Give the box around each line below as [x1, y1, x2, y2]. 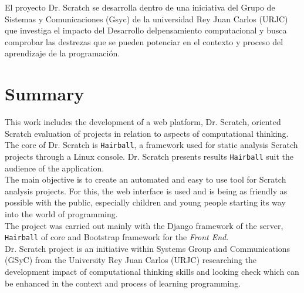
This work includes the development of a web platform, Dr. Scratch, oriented [5, 116, 281, 128]
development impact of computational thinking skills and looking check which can [5, 265, 299, 277]
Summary [5, 82, 85, 106]
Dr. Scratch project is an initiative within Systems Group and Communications [5, 242, 291, 254]
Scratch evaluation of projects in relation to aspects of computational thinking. [5, 127, 289, 139]
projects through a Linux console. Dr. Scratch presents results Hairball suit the [5, 150, 294, 162]
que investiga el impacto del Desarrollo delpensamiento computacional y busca [5, 24, 287, 36]
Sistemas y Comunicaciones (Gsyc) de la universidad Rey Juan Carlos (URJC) [5, 12, 288, 25]
